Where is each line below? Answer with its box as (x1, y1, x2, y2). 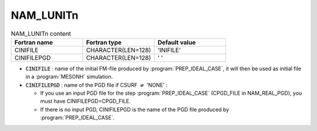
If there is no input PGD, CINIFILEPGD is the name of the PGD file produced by (40, 106, 230, 113)
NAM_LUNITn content (11, 29, 72, 37)
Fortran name (14, 38, 53, 46)
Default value (157, 38, 196, 46)
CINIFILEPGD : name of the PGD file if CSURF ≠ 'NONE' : (25, 81, 168, 88)
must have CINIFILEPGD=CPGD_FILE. (40, 98, 131, 105)
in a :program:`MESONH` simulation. (25, 73, 113, 80)
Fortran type (86, 38, 122, 46)
